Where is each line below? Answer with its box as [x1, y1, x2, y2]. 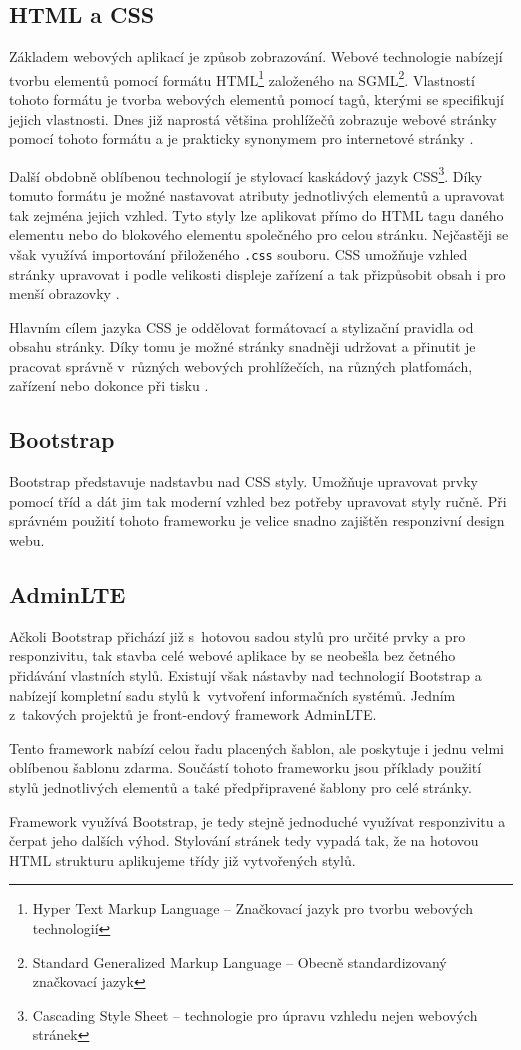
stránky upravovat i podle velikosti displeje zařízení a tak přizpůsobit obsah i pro [9, 263, 506, 284]
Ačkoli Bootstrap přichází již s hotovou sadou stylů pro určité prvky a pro [9, 625, 466, 646]
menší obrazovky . [9, 283, 120, 304]
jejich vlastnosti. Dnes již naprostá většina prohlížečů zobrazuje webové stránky [9, 108, 497, 129]
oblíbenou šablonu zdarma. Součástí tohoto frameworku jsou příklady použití [9, 757, 482, 778]
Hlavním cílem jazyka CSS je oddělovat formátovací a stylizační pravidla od [9, 316, 474, 337]
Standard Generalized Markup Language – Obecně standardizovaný [32, 951, 447, 972]
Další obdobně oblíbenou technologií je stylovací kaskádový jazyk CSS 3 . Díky [9, 162, 483, 186]
